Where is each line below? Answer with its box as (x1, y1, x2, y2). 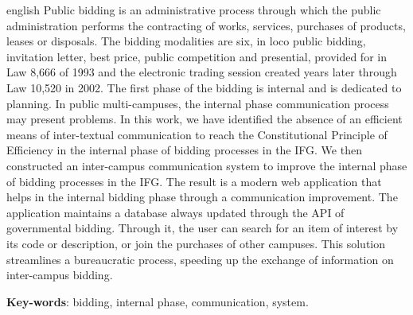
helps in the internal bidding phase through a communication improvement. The (6, 189, 398, 205)
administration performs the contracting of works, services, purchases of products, (6, 17, 406, 33)
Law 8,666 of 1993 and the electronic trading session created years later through (6, 64, 397, 80)
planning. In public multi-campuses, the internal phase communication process (6, 95, 389, 111)
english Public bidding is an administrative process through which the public (6, 2, 381, 17)
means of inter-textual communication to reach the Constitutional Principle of (6, 126, 388, 142)
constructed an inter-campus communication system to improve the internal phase (6, 157, 407, 173)
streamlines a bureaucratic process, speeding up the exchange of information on (6, 251, 394, 267)
